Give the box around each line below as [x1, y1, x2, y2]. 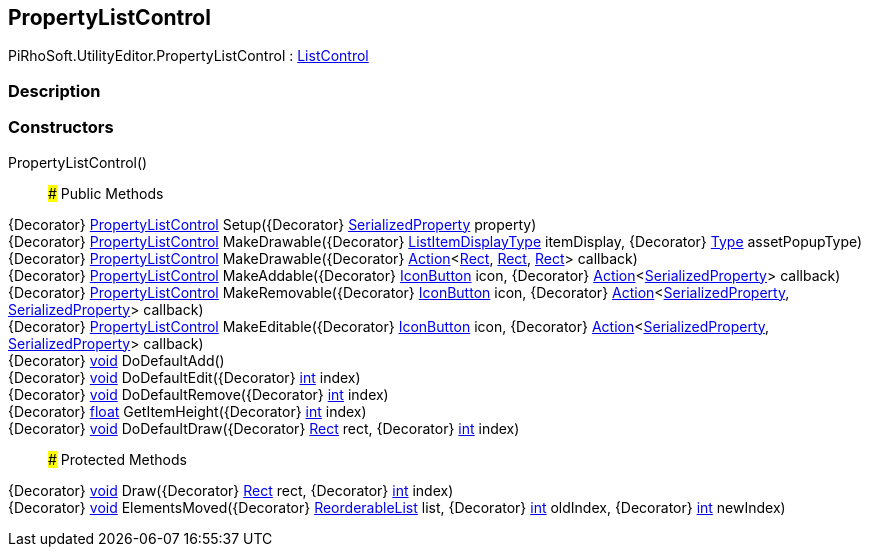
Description [8, 80, 101, 101]
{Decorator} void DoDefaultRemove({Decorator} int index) [8, 385, 389, 403]
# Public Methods [48, 184, 164, 202]
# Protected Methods [48, 450, 187, 468]
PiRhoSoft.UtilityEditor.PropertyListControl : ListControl [8, 47, 369, 65]
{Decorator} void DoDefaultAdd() [8, 351, 225, 369]
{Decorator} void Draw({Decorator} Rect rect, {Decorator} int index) [8, 481, 454, 499]
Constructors [8, 117, 114, 138]
